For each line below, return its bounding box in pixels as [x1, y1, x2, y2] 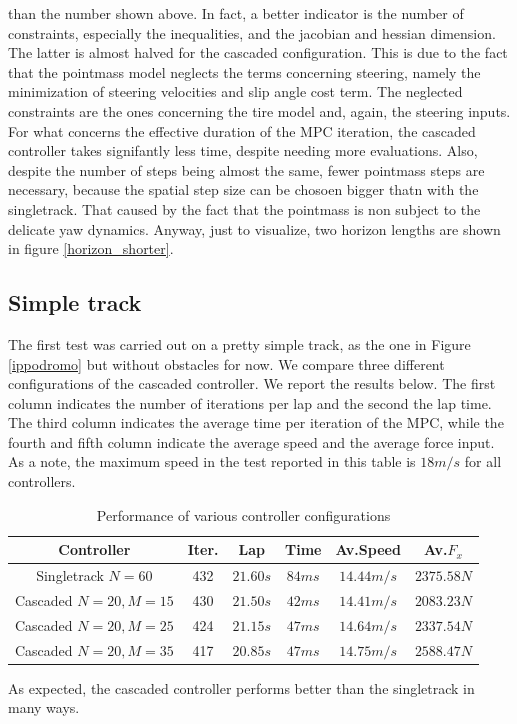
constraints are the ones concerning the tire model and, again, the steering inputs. [8, 100, 511, 121]
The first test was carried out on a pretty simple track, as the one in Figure [8, 333, 471, 354]
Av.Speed [335, 539, 401, 560]
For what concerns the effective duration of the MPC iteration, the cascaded [8, 120, 476, 141]
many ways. [8, 697, 80, 718]
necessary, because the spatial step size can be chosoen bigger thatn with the [8, 179, 479, 200]
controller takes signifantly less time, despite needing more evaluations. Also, [8, 140, 478, 161]
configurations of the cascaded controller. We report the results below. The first [8, 373, 496, 394]
